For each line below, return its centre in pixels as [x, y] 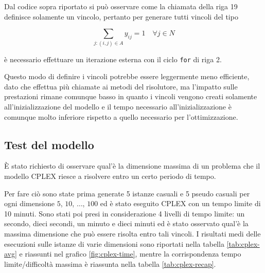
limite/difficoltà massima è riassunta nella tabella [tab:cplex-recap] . [110, 263]
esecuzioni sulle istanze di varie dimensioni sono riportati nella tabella [114, 243]
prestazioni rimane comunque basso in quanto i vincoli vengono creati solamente [131, 96]
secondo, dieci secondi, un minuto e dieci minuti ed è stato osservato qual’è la [126, 223]
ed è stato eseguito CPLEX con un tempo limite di [180, 203]
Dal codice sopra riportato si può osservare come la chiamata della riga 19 [121, 6]
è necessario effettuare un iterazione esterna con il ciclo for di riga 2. [113, 59]
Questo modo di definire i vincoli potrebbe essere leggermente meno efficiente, [127, 76]
